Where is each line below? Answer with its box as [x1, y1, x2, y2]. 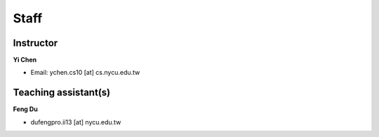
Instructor [13, 37, 58, 49]
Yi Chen [13, 56, 37, 64]
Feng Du [13, 105, 38, 113]
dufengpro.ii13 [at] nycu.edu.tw [30, 117, 121, 126]
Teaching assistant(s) [13, 87, 111, 99]
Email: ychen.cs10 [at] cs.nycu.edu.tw [30, 68, 140, 77]
